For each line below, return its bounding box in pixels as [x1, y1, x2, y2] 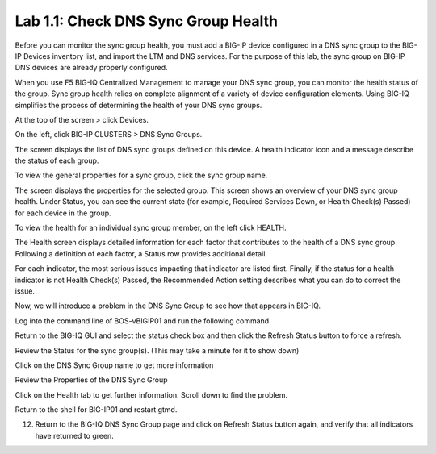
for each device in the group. [15, 208, 112, 218]
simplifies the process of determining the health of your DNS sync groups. [15, 100, 262, 110]
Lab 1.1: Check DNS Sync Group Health [15, 12, 279, 30]
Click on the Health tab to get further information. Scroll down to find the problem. [15, 389, 288, 399]
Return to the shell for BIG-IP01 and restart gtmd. [15, 405, 178, 414]
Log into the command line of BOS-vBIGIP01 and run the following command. [15, 315, 271, 326]
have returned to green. [35, 431, 115, 440]
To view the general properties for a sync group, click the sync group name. [15, 170, 268, 181]
